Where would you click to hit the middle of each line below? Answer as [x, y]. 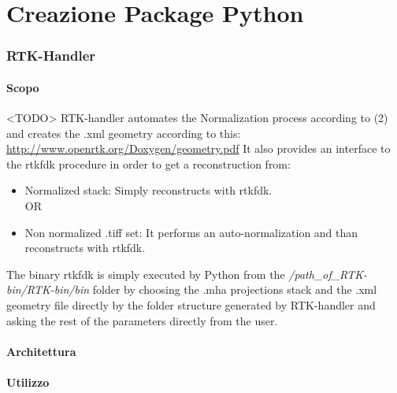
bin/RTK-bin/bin [48, 289]
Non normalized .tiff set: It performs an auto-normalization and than [191, 232]
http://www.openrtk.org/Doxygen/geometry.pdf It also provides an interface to [198, 148]
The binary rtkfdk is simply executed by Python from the [146, 274]
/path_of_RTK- [328, 274]
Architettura [41, 351]
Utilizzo [28, 382]
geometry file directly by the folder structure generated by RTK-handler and [191, 304]
